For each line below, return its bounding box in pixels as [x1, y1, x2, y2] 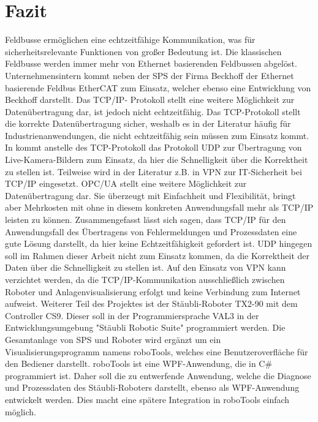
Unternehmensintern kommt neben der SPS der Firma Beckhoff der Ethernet [5, 69, 294, 81]
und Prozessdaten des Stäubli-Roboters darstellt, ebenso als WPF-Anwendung [5, 381, 300, 394]
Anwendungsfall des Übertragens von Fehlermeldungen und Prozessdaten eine [5, 225, 297, 238]
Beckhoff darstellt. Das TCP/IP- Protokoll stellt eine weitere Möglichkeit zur [5, 93, 295, 106]
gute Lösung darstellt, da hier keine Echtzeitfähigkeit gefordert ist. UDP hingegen [5, 237, 312, 250]
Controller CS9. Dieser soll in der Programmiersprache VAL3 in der [5, 309, 259, 322]
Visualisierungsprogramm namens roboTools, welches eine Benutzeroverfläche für [5, 345, 308, 358]
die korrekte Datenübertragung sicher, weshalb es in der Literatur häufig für [5, 117, 291, 130]
